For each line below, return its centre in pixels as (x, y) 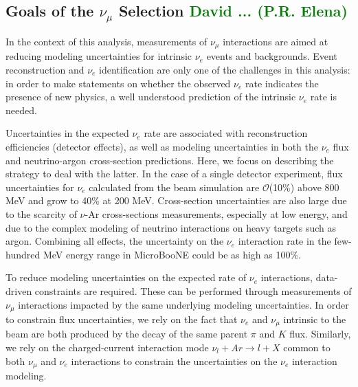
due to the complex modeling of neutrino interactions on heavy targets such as (171, 227)
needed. (21, 110)
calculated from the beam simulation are (174, 187)
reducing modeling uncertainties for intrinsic (99, 56)
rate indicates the (282, 83)
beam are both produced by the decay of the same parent (127, 334)
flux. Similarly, (320, 334)
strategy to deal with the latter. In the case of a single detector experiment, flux (174, 174)
